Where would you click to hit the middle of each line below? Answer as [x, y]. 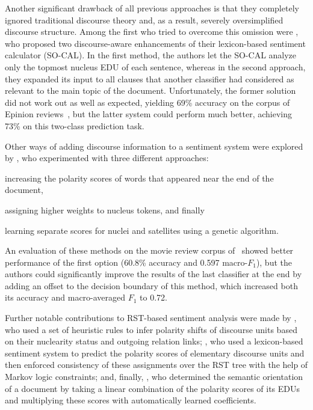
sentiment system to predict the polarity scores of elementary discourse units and [155, 353]
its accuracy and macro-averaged [65, 297]
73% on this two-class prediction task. [75, 125]
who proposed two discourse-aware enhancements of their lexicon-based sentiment [155, 43]
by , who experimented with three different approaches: [107, 158]
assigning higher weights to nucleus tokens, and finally [105, 210]
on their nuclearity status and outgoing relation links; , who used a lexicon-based [154, 341]
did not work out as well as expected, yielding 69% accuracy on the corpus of [147, 102]
